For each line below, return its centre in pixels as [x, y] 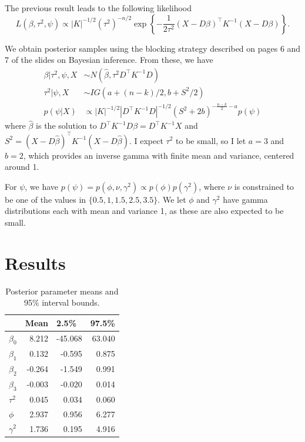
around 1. [22, 167]
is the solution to [66, 125]
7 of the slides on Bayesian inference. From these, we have [109, 60]
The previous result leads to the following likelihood [98, 8]
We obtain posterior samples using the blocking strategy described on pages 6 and [153, 48]
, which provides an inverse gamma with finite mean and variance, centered [159, 155]
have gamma [245, 199]
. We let [172, 199]
